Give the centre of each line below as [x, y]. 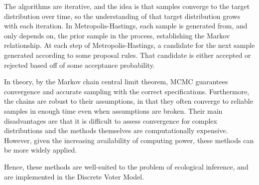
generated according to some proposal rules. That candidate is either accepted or [128, 55]
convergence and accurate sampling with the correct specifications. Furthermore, [127, 91]
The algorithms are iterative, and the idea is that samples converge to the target [127, 6]
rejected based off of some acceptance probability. [79, 65]
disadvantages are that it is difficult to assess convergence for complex [111, 120]
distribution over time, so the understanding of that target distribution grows [122, 16]
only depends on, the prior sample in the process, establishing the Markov [117, 35]
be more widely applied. [41, 150]
